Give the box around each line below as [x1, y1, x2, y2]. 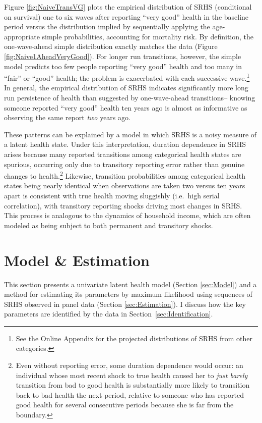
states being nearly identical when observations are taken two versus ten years [4, 180, 245, 191]
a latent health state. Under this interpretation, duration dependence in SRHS [4, 139, 246, 149]
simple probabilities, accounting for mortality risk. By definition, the [42, 31, 254, 41]
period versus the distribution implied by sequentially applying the [4, 21, 210, 32]
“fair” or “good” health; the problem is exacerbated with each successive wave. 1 [4, 71, 250, 83]
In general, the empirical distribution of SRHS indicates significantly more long [4, 82, 248, 93]
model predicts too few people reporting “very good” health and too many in [4, 61, 242, 71]
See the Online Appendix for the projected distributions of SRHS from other [16, 333, 253, 343]
